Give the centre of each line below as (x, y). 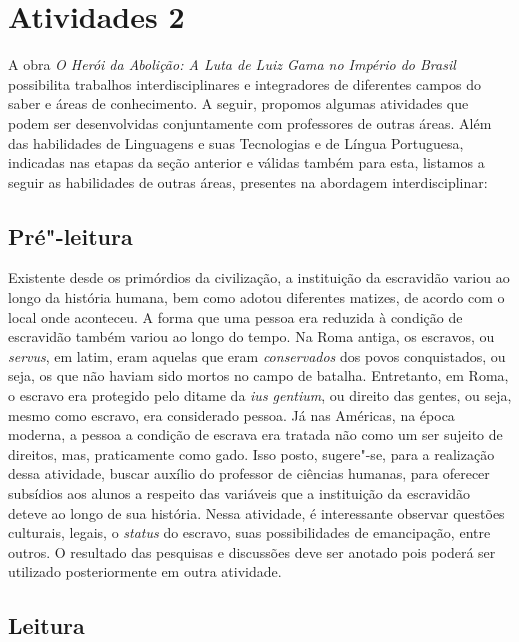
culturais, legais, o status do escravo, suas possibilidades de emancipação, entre (249, 532)
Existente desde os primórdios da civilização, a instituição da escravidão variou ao (259, 277)
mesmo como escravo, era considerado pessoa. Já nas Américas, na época (231, 414)
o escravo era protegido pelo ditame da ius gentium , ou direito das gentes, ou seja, (260, 395)
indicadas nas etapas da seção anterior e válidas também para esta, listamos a (246, 162)
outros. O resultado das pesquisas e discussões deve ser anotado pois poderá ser (252, 551)
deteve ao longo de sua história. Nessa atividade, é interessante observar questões (256, 512)
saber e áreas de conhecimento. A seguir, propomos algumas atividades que (238, 103)
